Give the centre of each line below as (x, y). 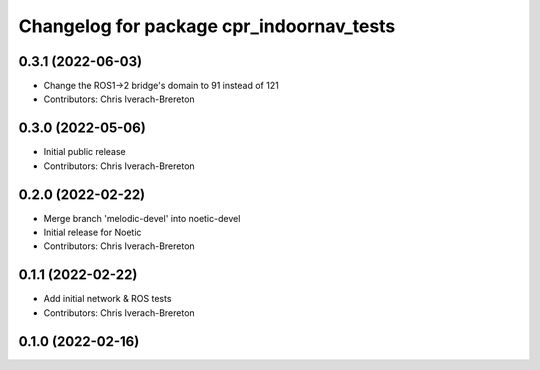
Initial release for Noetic (92, 232)
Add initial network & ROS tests (107, 299)
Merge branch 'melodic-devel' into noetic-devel (142, 218)
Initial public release (85, 152)
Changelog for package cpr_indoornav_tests (207, 26)
